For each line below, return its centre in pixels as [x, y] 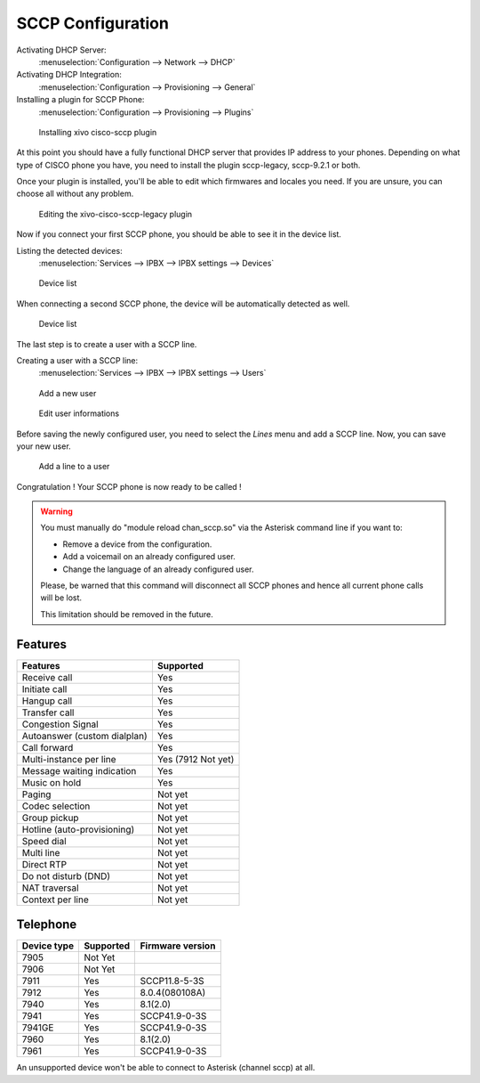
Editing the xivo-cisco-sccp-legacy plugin [116, 214]
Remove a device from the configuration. [137, 544]
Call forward [48, 747]
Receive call [47, 677]
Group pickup [50, 818]
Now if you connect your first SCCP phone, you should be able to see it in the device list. [179, 234]
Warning [56, 511]
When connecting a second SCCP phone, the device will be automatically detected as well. [183, 304]
